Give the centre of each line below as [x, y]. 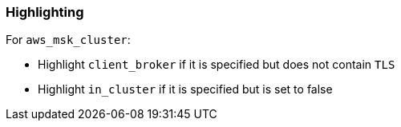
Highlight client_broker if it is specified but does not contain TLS [217, 65]
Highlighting [45, 12]
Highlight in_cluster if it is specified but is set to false [185, 89]
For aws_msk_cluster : [68, 40]
